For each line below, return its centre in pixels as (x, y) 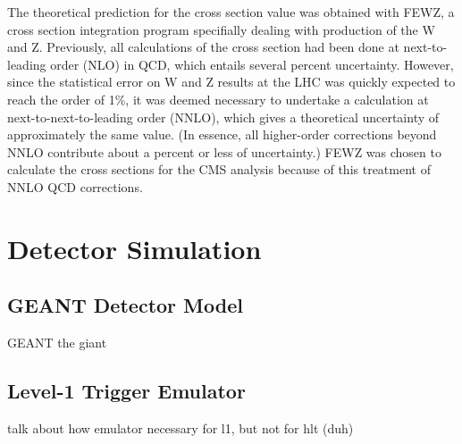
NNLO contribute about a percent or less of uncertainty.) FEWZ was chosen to (224, 151)
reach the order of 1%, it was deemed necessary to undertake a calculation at (218, 99)
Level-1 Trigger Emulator (126, 391)
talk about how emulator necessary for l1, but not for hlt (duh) (181, 427)
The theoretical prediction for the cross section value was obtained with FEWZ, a (231, 12)
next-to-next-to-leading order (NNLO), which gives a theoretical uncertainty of (223, 117)
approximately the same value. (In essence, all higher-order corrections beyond (222, 134)
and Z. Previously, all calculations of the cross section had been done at (203, 47)
